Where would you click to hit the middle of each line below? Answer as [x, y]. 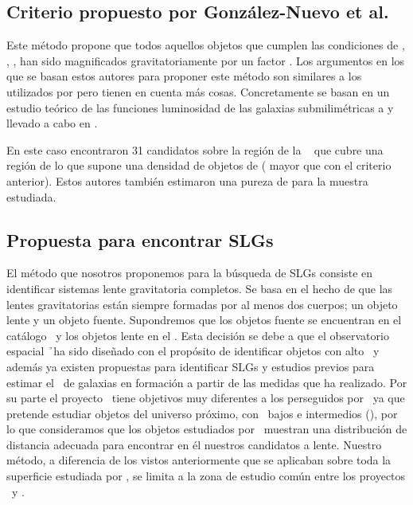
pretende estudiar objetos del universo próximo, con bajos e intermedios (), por [202, 413]
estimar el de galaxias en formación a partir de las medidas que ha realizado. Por [207, 382]
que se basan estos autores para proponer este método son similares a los [184, 76]
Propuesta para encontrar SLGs [140, 239]
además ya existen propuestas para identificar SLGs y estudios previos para [191, 366]
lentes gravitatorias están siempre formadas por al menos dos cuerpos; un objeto [202, 304]
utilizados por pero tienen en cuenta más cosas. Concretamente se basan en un [198, 91]
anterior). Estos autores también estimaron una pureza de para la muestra [187, 180]
